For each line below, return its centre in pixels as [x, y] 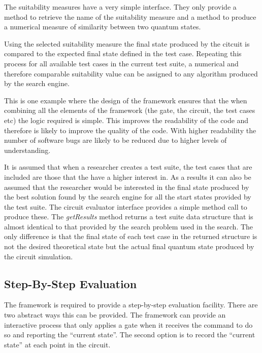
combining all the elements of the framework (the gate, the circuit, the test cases [130, 110]
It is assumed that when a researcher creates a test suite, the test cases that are [128, 167]
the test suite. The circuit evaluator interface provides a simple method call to [126, 206]
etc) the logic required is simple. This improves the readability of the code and [126, 120]
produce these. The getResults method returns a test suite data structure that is [129, 217]
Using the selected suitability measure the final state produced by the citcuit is [127, 43]
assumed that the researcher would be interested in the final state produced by [127, 187]
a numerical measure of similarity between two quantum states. [103, 27]
